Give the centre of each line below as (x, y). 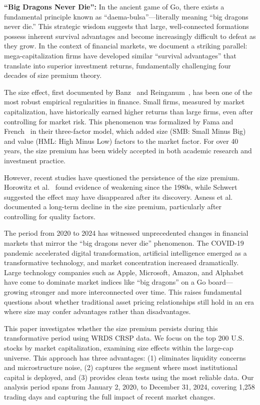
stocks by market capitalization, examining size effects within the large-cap (119, 348)
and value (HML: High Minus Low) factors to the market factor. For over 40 (121, 141)
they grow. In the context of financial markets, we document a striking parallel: (126, 46)
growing (16, 292)
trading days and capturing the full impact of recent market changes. (110, 396)
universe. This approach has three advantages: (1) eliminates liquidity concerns (125, 357)
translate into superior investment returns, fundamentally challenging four (117, 65)
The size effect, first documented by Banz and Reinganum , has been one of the (128, 92)
